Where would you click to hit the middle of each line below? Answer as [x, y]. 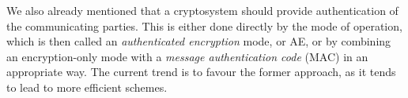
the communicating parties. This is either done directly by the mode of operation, [204, 25]
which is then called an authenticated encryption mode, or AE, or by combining [199, 41]
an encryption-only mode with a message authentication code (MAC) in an [187, 56]
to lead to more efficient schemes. [87, 87]
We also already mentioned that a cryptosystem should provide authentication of [202, 10]
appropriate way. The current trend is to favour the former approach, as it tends [201, 72]
